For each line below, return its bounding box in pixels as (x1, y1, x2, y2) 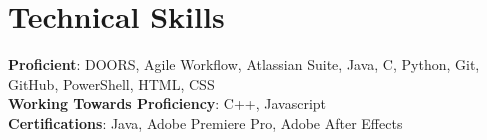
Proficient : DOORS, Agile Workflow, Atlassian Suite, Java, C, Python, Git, (8, 54, 480, 75)
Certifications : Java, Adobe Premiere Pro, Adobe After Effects (8, 112, 403, 133)
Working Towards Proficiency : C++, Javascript (8, 93, 327, 114)
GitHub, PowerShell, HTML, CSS (8, 73, 215, 94)
